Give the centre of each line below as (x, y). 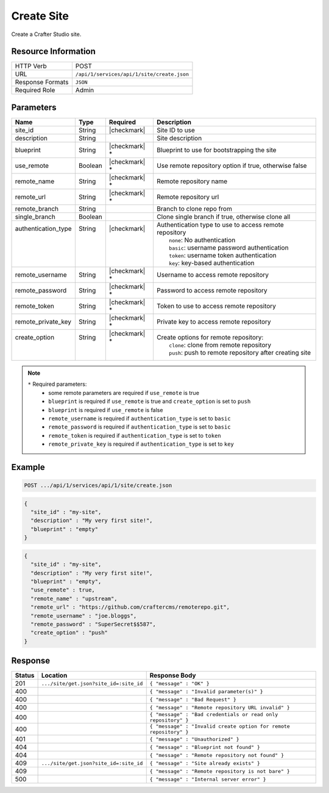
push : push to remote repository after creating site (240, 352)
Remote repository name (192, 181)
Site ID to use (175, 130)
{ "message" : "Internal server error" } (208, 779)
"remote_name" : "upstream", (74, 599)
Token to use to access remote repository (216, 306)
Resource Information (53, 52)
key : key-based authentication (212, 263)
